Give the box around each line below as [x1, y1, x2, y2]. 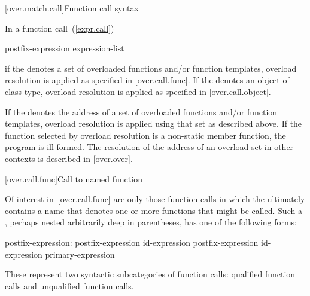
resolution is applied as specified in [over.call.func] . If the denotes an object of [5, 74, 290, 86]
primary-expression [45, 248, 115, 260]
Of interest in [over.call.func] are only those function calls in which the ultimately [5, 193, 305, 205]
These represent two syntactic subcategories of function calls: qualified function [5, 268, 296, 280]
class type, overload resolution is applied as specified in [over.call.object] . [5, 85, 271, 97]
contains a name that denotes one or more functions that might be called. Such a [5, 204, 302, 216]
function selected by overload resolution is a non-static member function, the [5, 129, 286, 141]
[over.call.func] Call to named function [5, 172, 142, 185]
